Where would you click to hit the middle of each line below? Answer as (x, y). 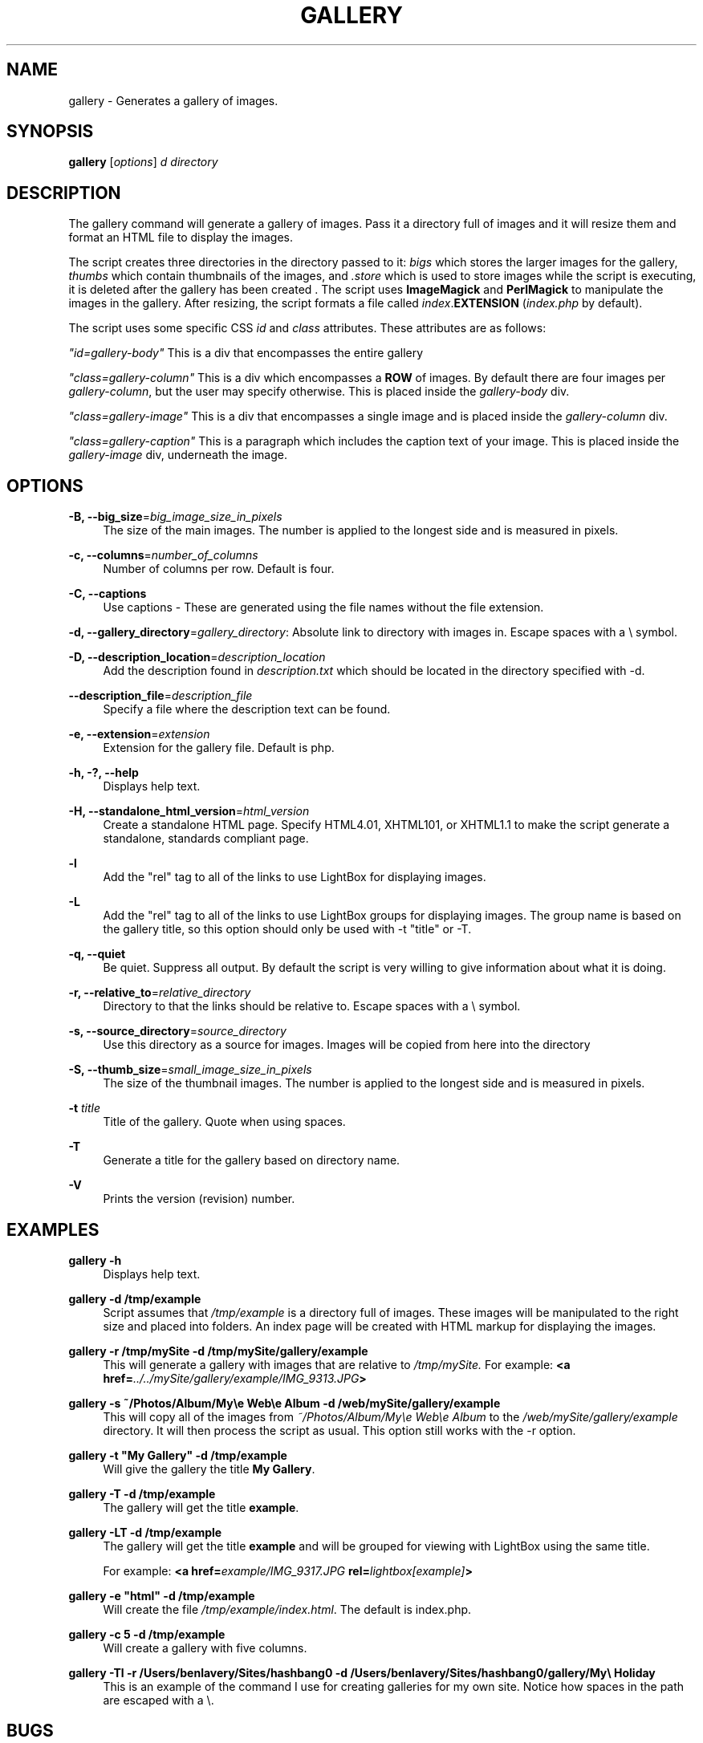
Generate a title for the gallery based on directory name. (252, 1160)
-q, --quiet (97, 954)
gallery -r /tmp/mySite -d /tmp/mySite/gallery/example (218, 1351)
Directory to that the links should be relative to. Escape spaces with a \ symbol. (312, 1006)
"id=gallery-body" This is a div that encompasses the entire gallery (246, 353)
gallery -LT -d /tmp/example (145, 1532)
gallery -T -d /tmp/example (142, 1493)
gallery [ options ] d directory (143, 162)
